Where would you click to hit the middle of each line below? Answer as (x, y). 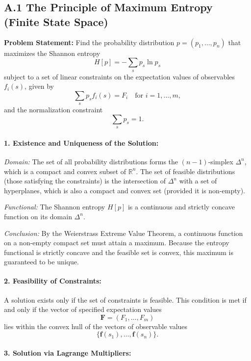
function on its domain (38, 216)
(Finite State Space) (56, 21)
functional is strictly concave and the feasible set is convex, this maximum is (119, 252)
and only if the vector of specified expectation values (83, 309)
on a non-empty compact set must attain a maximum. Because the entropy (117, 243)
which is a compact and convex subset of (65, 171)
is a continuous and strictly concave (181, 207)
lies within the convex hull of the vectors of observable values (96, 326)
